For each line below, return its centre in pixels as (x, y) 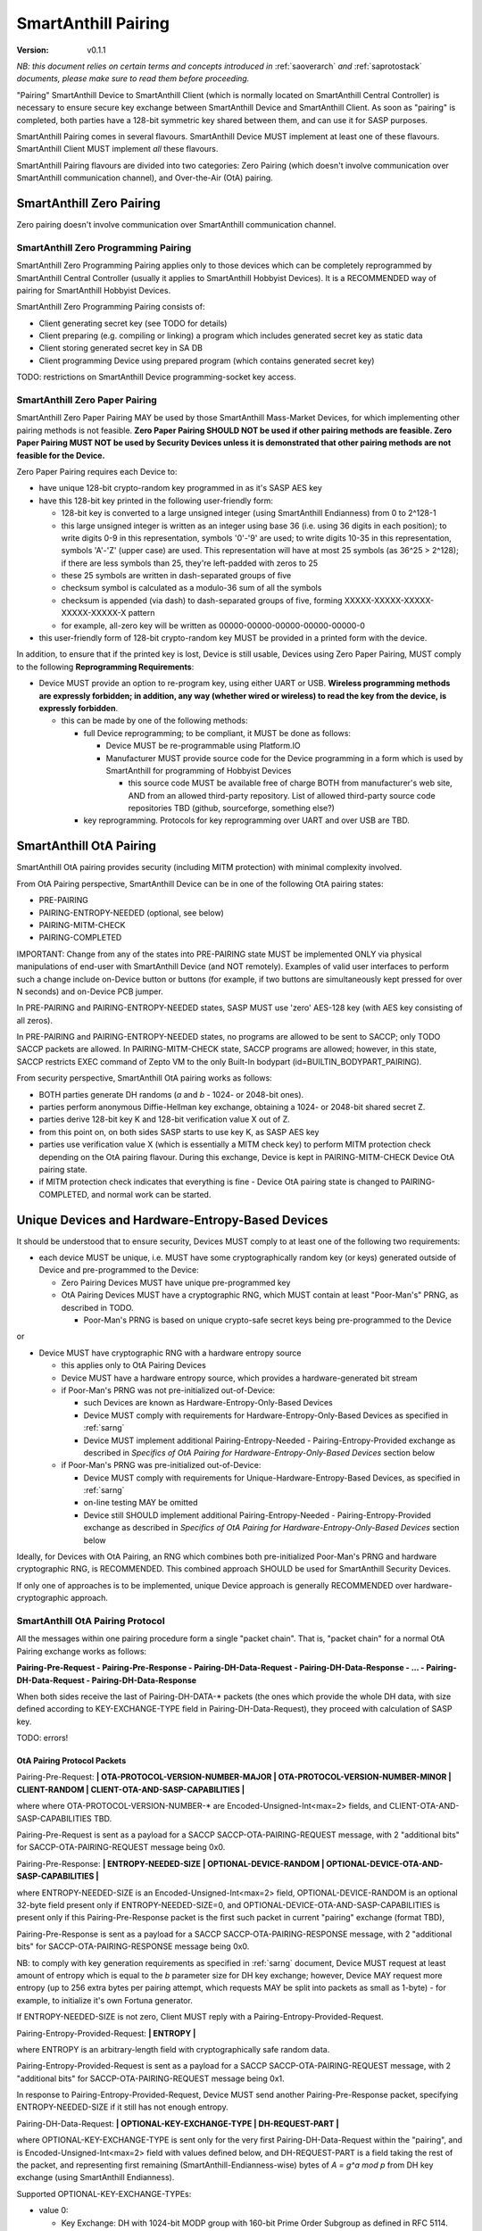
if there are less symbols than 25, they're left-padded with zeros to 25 (190, 563)
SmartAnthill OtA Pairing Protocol (91, 1621)
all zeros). (35, 1020)
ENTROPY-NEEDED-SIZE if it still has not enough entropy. (122, 2107)
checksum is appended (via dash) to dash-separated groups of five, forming (202, 600)
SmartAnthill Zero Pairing (88, 203)
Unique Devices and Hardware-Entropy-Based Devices (172, 1219)
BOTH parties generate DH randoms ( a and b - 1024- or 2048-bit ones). (171, 1094)
